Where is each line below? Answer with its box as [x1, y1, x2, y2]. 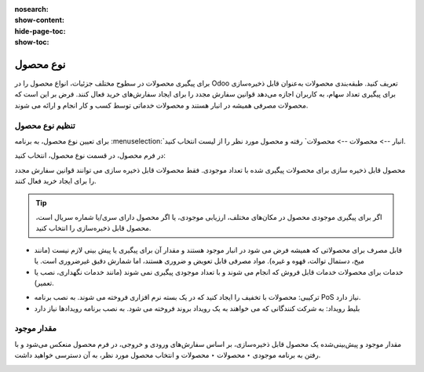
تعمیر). [34, 278, 54, 287]
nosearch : [14, 5, 49, 13]
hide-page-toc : [14, 26, 66, 35]
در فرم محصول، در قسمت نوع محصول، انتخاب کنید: [14, 151, 166, 160]
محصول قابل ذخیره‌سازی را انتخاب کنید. [35, 224, 152, 233]
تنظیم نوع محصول [14, 120, 76, 131]
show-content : [14, 16, 64, 25]
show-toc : [14, 38, 49, 47]
